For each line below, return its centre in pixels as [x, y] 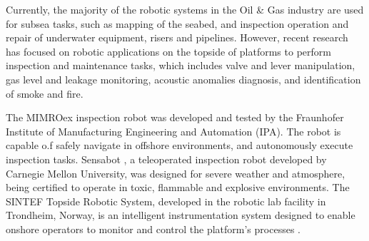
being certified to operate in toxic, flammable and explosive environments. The [178, 187]
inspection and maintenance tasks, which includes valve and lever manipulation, [181, 65]
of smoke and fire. [45, 93]
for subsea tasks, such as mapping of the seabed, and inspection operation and [177, 23]
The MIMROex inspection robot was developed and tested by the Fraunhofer [175, 117]
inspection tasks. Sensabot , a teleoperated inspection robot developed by [166, 159]
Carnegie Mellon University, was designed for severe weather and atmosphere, [176, 173]
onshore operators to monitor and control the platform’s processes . [153, 229]
